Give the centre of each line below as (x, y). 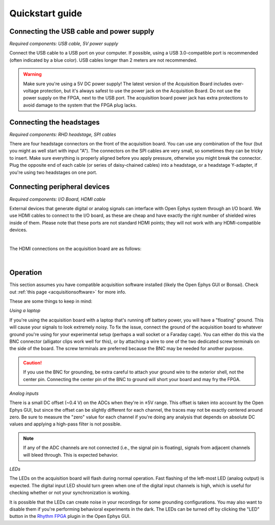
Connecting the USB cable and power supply (82, 31)
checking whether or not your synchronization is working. (70, 493)
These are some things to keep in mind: (51, 301)
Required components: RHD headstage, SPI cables (63, 134)
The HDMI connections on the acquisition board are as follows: (76, 248)
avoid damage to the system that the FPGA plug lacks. (80, 105)
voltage (31, 91)
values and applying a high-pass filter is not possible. (65, 424)
